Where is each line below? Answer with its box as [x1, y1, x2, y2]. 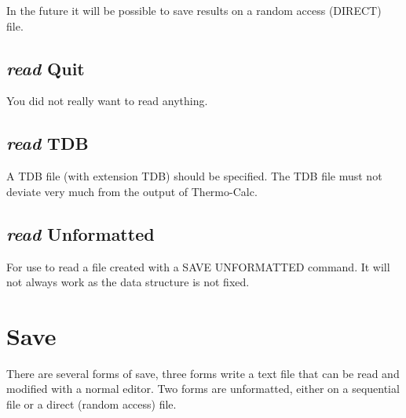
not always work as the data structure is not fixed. [6, 274, 250, 290]
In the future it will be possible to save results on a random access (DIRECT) [6, 2, 382, 18]
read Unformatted [6, 221, 155, 245]
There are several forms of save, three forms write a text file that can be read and [6, 365, 400, 381]
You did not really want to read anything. [6, 93, 208, 109]
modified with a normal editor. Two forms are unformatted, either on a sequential [6, 380, 400, 397]
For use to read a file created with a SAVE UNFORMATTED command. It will [6, 258, 390, 274]
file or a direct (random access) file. [6, 396, 177, 413]
